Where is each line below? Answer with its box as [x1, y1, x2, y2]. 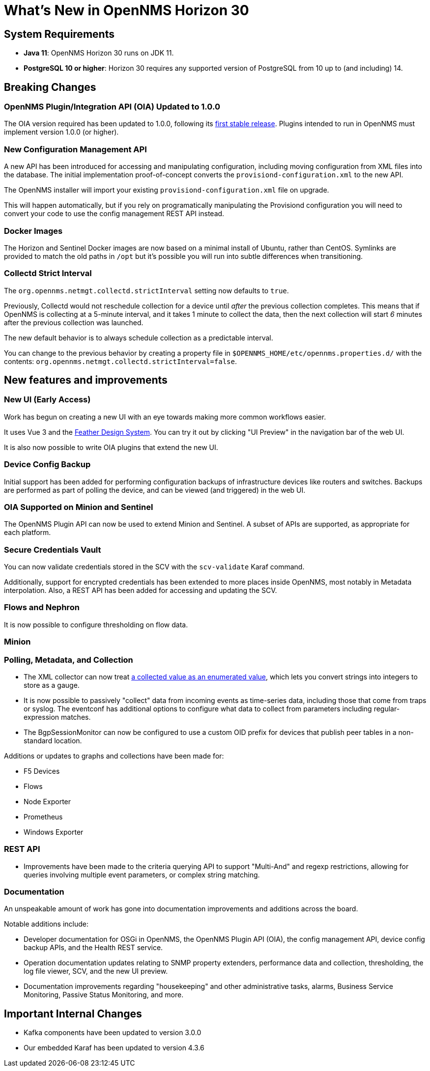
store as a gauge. [24, 680, 80, 689]
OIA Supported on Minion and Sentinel [4, 502, 153, 512]
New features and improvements [4, 374, 168, 387]
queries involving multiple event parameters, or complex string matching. [24, 870, 260, 879]
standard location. [24, 736, 82, 745]
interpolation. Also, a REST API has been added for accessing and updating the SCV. [4, 586, 277, 595]
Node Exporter [24, 797, 71, 806]
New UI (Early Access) [4, 395, 91, 405]
